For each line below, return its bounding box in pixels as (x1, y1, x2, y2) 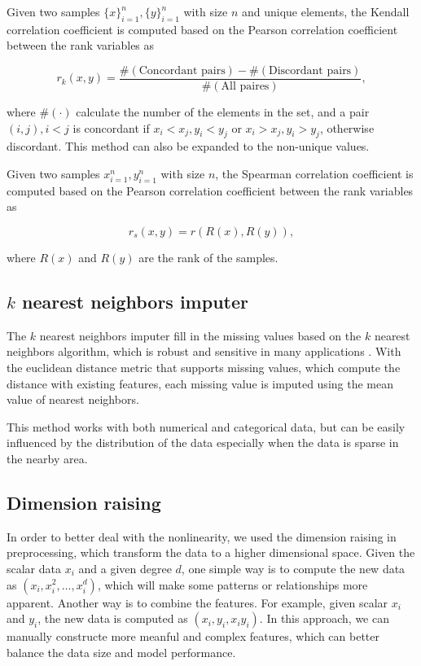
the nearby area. (7, 449, 88, 467)
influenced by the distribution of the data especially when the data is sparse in (7, 434, 399, 451)
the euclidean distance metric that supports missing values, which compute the (7, 359, 401, 375)
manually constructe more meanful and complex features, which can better (7, 628, 380, 645)
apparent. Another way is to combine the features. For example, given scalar (7, 594, 388, 611)
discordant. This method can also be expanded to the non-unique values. (7, 138, 370, 155)
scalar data (7, 559, 62, 576)
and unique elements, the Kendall (241, 3, 410, 20)
